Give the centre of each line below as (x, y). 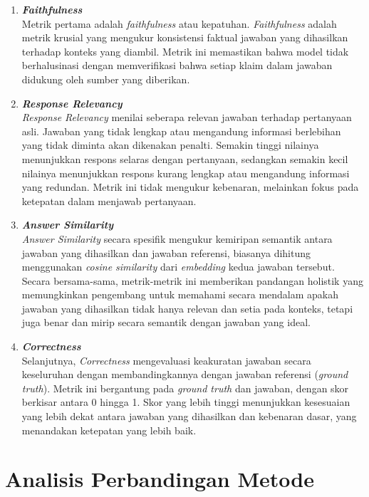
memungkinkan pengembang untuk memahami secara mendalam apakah (180, 294)
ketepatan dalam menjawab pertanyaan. (109, 200)
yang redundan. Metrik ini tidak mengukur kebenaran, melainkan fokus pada (190, 187)
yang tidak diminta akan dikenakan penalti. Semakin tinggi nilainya (170, 145)
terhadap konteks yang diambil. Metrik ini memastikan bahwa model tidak (185, 51)
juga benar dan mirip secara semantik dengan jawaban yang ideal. (166, 322)
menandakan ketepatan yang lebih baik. (109, 430)
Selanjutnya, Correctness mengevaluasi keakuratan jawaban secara (166, 360)
